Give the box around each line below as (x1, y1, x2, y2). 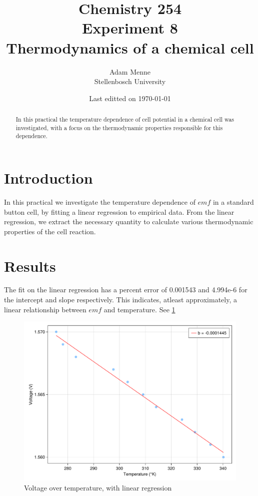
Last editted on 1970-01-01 (89, 93, 171, 103)
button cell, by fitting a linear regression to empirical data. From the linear (4, 206, 234, 217)
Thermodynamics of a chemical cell (6, 37, 254, 58)
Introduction (4, 168, 93, 188)
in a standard (212, 196, 254, 207)
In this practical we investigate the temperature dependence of (4, 196, 195, 207)
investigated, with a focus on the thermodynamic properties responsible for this (15, 123, 223, 132)
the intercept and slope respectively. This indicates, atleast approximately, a (4, 294, 237, 305)
